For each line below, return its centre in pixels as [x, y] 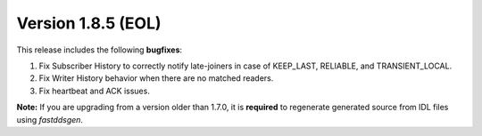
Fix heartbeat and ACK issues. [95, 91]
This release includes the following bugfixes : [100, 50]
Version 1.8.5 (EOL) [89, 23]
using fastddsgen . [50, 119]
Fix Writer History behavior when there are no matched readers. [156, 78]
